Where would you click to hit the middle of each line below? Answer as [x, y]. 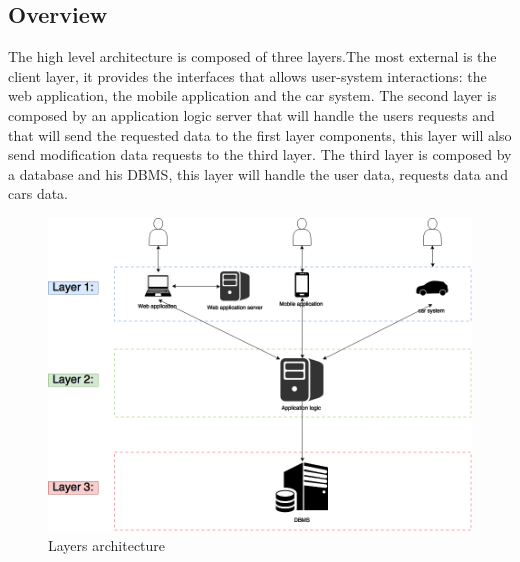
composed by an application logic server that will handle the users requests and [251, 114]
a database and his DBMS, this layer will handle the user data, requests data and [258, 173]
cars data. [38, 193]
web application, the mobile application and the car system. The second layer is [252, 95]
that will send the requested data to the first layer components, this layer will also [260, 134]
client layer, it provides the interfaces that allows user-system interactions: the [247, 75]
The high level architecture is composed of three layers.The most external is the [252, 56]
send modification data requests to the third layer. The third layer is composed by [260, 154]
